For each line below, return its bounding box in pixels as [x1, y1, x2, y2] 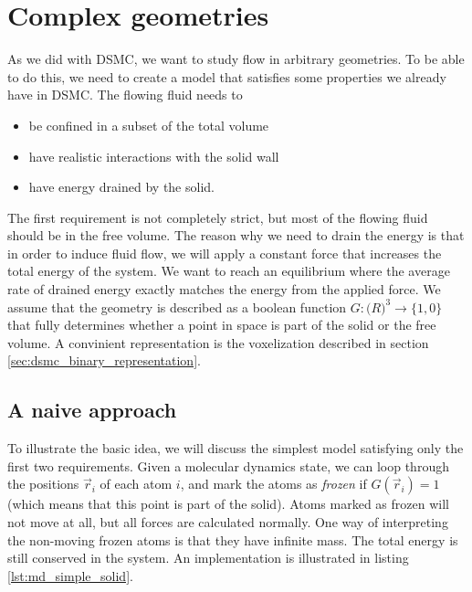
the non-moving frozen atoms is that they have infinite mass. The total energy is [7, 530, 458, 549]
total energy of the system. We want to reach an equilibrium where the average [7, 261, 450, 280]
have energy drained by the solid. [28, 177, 215, 196]
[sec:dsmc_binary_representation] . [7, 351, 201, 370]
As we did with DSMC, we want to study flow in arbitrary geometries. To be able [7, 49, 465, 69]
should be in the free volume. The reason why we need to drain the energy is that [7, 226, 465, 245]
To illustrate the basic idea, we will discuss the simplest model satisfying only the [7, 439, 464, 458]
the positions [7, 474, 79, 493]
